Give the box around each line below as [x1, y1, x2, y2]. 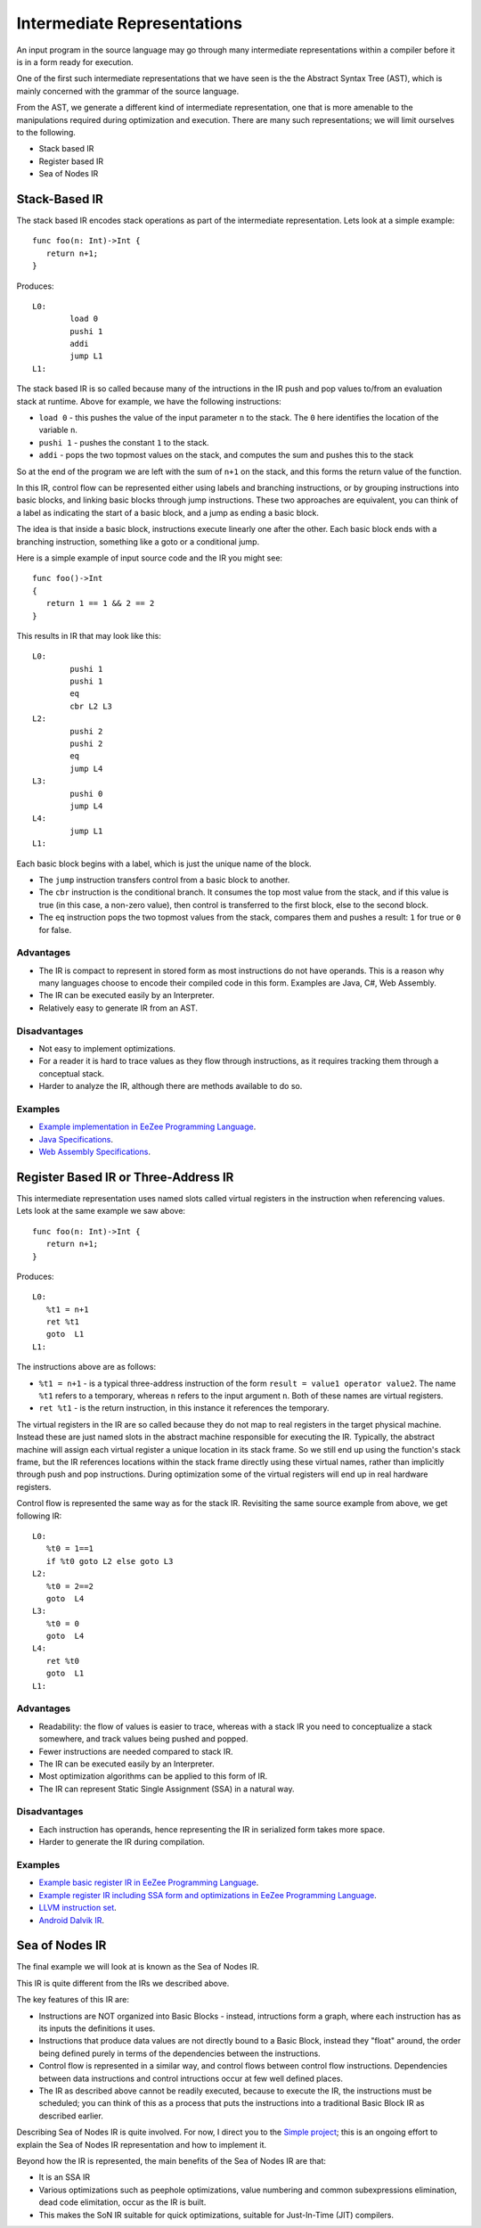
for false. [38, 924, 72, 935]
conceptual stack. [38, 1068, 105, 1078]
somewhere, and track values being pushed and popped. [38, 1733, 249, 1744]
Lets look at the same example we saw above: [16, 1206, 186, 1216]
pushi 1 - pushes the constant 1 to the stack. [38, 437, 209, 447]
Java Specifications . [38, 1134, 113, 1144]
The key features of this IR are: [16, 1995, 129, 2005]
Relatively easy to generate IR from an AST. [38, 1003, 198, 1013]
